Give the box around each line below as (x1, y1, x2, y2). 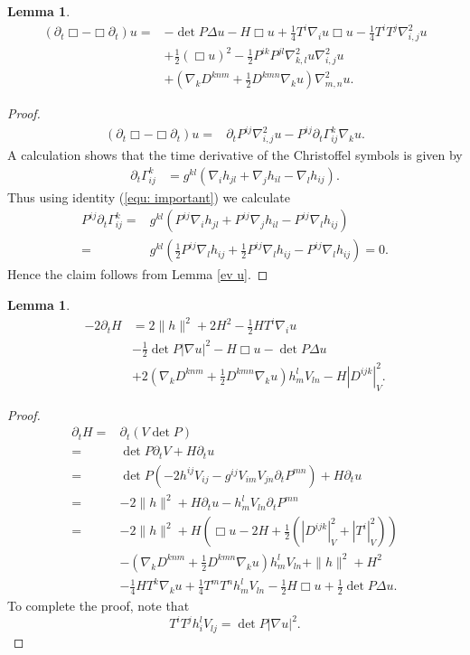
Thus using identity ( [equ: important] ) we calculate (7, 187, 290, 206)
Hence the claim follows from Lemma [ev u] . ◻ (7, 265, 268, 284)
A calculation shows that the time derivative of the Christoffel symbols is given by (7, 145, 463, 164)
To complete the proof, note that (7, 596, 190, 615)
